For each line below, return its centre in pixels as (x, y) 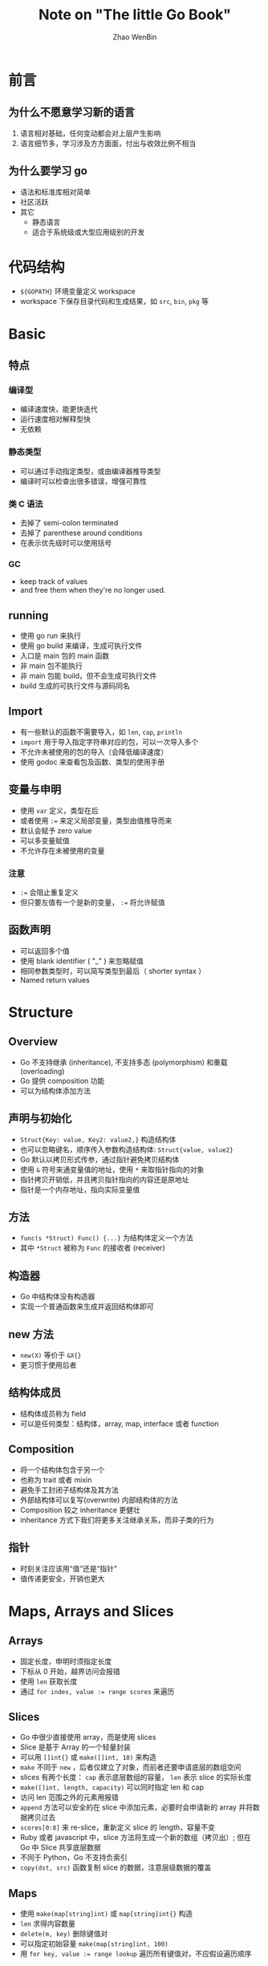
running (28, 615)
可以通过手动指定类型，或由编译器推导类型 (90, 471)
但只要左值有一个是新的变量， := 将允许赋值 (92, 902)
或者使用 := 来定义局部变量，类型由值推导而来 (96, 821)
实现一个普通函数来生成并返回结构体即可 (87, 1307)
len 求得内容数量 (48, 1923)
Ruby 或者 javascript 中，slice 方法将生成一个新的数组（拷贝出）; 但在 (135, 1838)
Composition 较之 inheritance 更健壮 (80, 1510)
